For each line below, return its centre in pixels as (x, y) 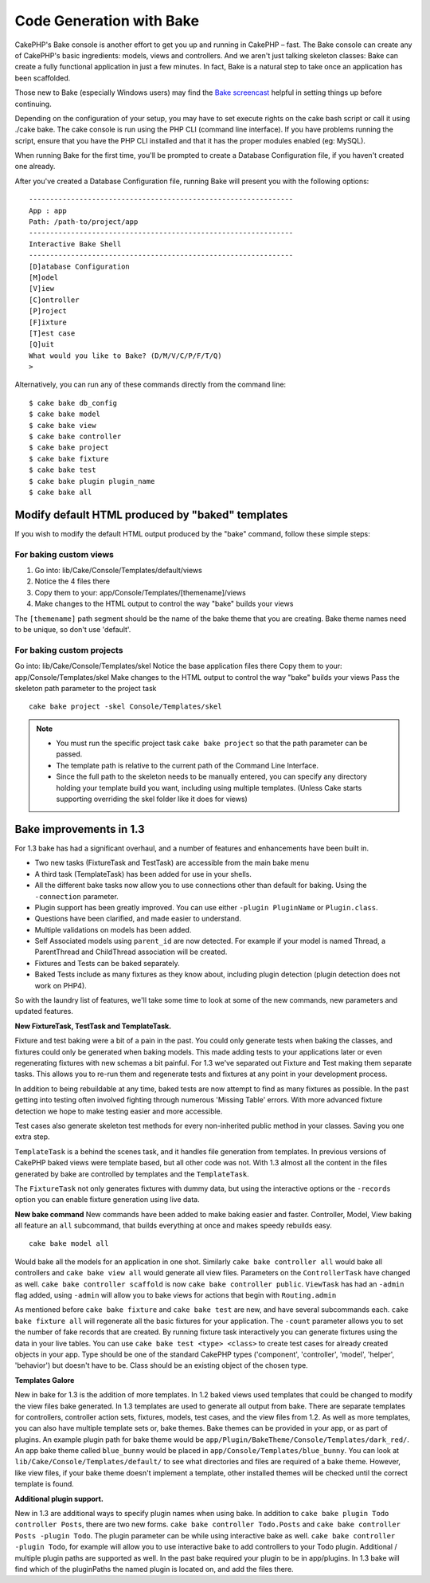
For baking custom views (64, 554)
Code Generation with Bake (107, 21)
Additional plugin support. (59, 1499)
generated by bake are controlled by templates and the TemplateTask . (132, 1174)
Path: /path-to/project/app (84, 222)
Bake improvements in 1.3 (80, 829)
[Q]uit (42, 344)
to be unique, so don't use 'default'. (73, 629)
